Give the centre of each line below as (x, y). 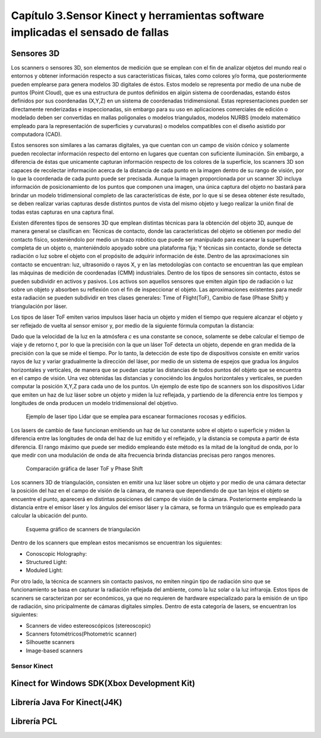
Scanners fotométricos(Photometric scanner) (81, 634)
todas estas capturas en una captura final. (63, 212)
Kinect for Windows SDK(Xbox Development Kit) (103, 683)
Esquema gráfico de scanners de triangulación (83, 529)
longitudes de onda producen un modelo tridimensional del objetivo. (95, 403)
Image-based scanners (54, 650)
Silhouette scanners (50, 642)
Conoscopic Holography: (56, 553)
